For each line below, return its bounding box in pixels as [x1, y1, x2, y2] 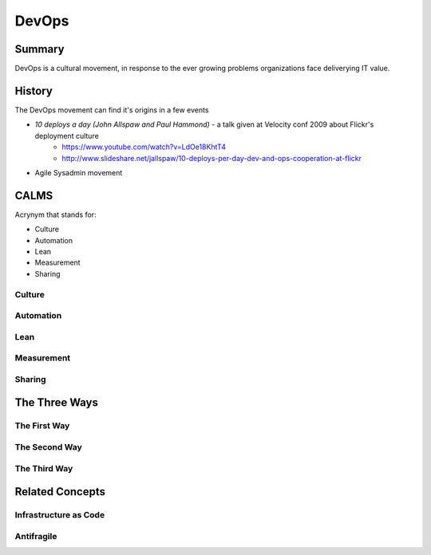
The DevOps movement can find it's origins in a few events [14, 104, 209, 115]
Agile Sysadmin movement [34, 167, 123, 177]
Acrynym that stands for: [14, 210, 97, 219]
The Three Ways [14, 396, 99, 410]
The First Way [14, 420, 70, 431]
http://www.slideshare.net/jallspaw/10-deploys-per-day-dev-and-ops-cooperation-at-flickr [61, 153, 362, 163]
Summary [14, 42, 65, 56]
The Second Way [14, 441, 83, 452]
